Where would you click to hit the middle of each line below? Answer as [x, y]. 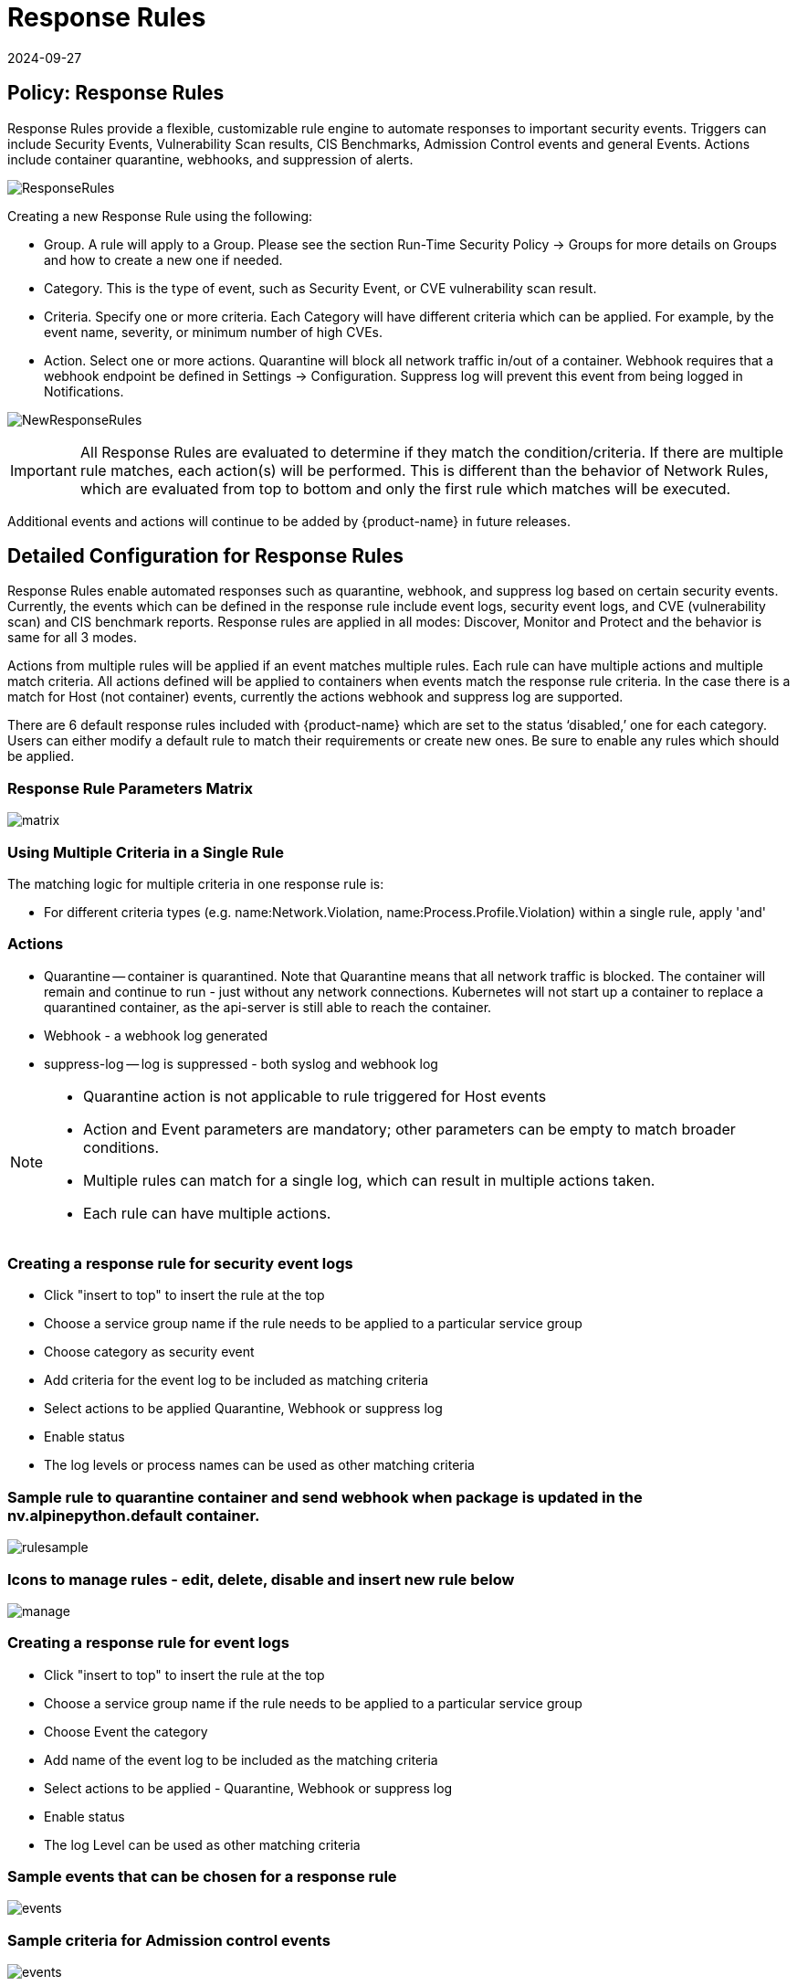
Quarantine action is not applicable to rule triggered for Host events [315, 1096]
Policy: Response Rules [116, 93]
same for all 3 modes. [72, 638]
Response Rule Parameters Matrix [130, 788]
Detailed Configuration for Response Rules [205, 556]
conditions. [121, 1147]
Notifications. [84, 391]
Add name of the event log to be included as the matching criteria [241, 1759]
